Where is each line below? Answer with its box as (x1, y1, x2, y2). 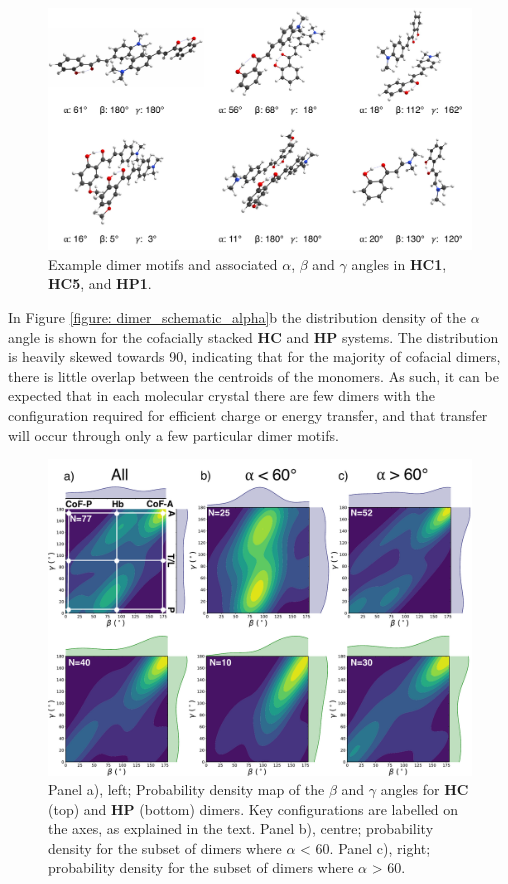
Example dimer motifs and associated (48, 253, 278, 274)
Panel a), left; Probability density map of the (48, 779, 325, 800)
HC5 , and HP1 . (48, 273, 152, 294)
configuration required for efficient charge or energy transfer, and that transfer (8, 404, 488, 425)
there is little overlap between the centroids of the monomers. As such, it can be (8, 365, 499, 386)
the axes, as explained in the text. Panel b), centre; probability (48, 818, 434, 839)
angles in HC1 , (351, 253, 447, 274)
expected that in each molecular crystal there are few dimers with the (8, 385, 435, 406)
